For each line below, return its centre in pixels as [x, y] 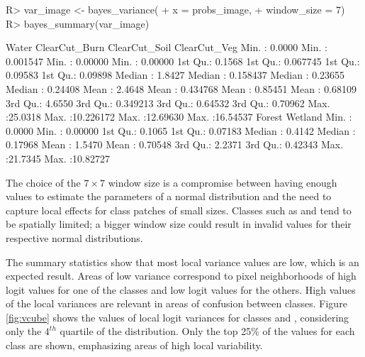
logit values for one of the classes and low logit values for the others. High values [181, 289]
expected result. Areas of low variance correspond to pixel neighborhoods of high [181, 276]
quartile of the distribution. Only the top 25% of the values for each [207, 331]
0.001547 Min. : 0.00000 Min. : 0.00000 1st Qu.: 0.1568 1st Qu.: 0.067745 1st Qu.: [183, 61]
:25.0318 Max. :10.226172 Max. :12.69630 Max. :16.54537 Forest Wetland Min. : [179, 117]
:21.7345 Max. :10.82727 [58, 158]
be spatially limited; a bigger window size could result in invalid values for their [179, 224]
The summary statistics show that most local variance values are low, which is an [182, 262]
